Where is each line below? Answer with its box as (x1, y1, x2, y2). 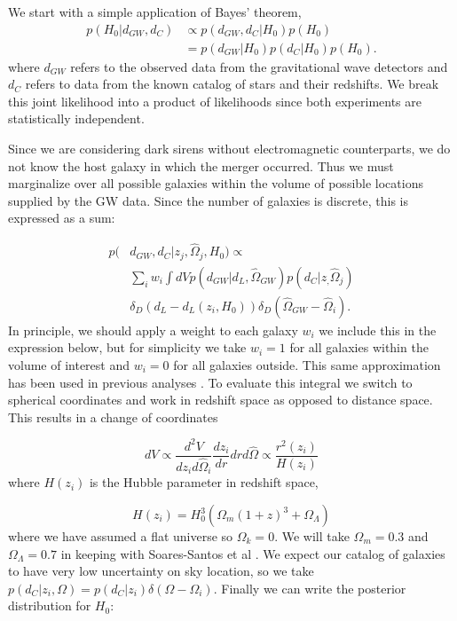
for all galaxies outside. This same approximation (173, 355, 441, 373)
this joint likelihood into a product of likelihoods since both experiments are (8, 91, 422, 110)
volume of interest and (8, 355, 130, 373)
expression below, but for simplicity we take (8, 338, 247, 357)
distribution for (8, 596, 91, 615)
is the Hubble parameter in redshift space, (89, 473, 319, 491)
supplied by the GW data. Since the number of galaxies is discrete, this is (8, 191, 408, 209)
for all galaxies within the (289, 338, 429, 357)
